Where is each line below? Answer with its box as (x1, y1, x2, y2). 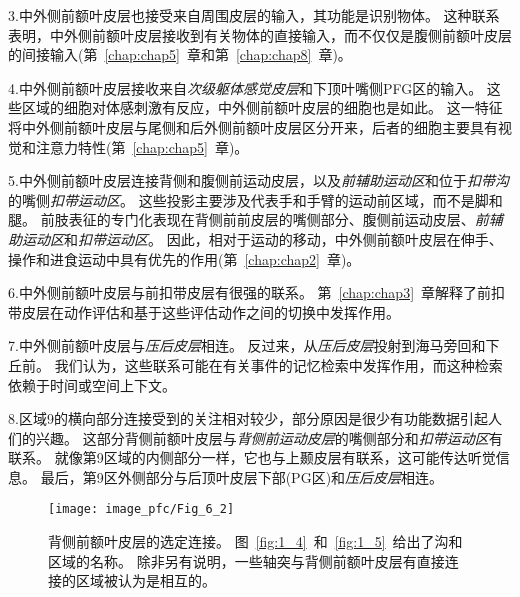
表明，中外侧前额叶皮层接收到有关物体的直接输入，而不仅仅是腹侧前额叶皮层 (8, 24, 512, 45)
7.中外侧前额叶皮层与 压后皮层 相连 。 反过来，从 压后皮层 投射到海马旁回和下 (8, 335, 500, 356)
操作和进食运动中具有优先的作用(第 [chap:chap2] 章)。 (8, 248, 361, 269)
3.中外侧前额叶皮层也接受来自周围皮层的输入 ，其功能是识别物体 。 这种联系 (8, 5, 500, 25)
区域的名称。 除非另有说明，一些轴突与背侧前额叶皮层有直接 (48, 550, 445, 571)
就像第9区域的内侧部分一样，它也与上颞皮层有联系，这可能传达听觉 (54, 447, 496, 468)
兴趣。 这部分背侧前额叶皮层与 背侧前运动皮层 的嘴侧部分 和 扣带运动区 (35, 427, 489, 448)
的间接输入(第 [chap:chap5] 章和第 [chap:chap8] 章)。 (8, 44, 352, 65)
